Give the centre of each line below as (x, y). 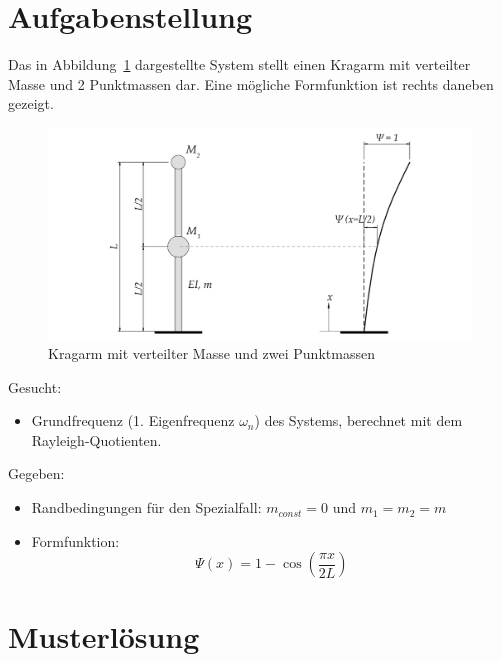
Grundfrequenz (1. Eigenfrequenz (133, 420)
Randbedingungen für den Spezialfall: (146, 507)
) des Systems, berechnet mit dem (358, 420)
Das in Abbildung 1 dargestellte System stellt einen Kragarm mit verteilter (239, 64)
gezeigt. (31, 103)
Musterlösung (104, 636)
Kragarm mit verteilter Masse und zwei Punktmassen (211, 353)
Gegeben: (36, 473)
